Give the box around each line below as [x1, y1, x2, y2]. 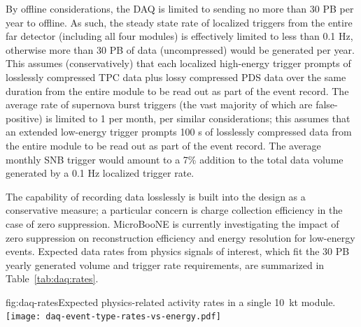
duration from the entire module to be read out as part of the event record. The [6, 83, 349, 98]
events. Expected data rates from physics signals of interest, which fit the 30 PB [6, 244, 350, 259]
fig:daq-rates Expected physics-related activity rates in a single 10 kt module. [6, 294, 336, 309]
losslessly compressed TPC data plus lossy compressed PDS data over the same [6, 69, 346, 84]
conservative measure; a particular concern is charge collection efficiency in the [6, 203, 343, 217]
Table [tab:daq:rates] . [6, 271, 99, 286]
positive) [6, 110, 43, 125]
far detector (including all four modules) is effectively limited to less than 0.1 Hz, [6, 29, 353, 43]
